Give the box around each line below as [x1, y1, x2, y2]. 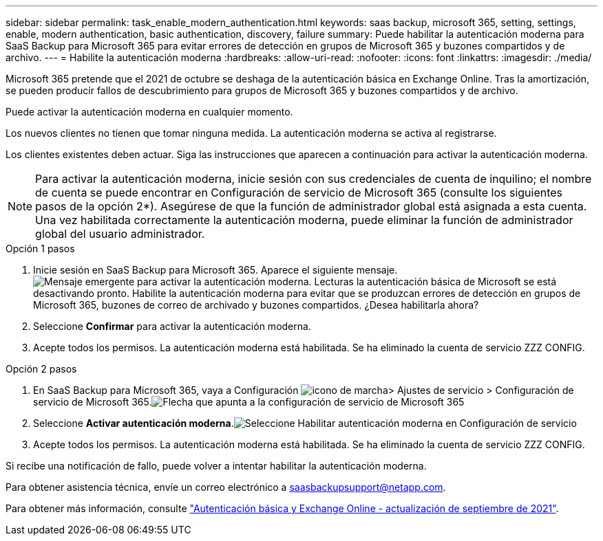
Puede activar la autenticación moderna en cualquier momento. [6, 106, 293, 118]
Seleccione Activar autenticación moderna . [33, 417, 234, 429]
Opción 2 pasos [6, 363, 77, 375]
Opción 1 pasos [6, 243, 75, 254]
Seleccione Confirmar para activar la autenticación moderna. [33, 320, 311, 332]
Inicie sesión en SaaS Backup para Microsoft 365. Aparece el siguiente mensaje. [33, 264, 398, 276]
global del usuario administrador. [35, 227, 205, 241]
